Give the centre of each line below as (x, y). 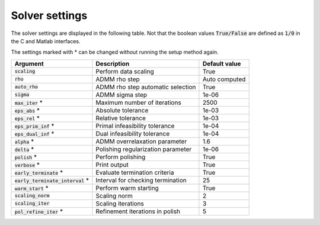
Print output (112, 165)
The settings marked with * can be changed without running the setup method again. (115, 52)
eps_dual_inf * (34, 133)
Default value (222, 63)
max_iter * (28, 102)
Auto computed (224, 79)
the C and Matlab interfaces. (46, 41)
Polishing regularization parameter (144, 149)
